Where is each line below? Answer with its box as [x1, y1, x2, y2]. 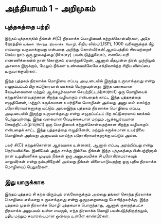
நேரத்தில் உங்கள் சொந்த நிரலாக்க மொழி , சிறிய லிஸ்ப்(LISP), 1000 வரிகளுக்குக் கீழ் [4, 41, 154, 47]
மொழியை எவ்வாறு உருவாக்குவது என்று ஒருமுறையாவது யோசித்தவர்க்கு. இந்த [4, 196, 149, 202]
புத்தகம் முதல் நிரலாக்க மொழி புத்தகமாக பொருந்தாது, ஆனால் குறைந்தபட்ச [4, 202, 144, 208]
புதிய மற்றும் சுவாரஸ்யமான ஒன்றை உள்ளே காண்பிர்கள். [4, 213, 110, 219]
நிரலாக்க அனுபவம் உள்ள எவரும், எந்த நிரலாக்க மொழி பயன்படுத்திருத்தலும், [4, 207, 149, 213]
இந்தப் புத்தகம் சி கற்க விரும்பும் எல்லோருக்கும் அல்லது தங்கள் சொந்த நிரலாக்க [4, 191, 152, 197]
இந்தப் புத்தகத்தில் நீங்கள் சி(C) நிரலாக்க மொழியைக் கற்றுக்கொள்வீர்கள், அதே [4, 35, 150, 41]
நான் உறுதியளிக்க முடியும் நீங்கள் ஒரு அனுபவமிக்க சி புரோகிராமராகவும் [4, 153, 137, 159]
